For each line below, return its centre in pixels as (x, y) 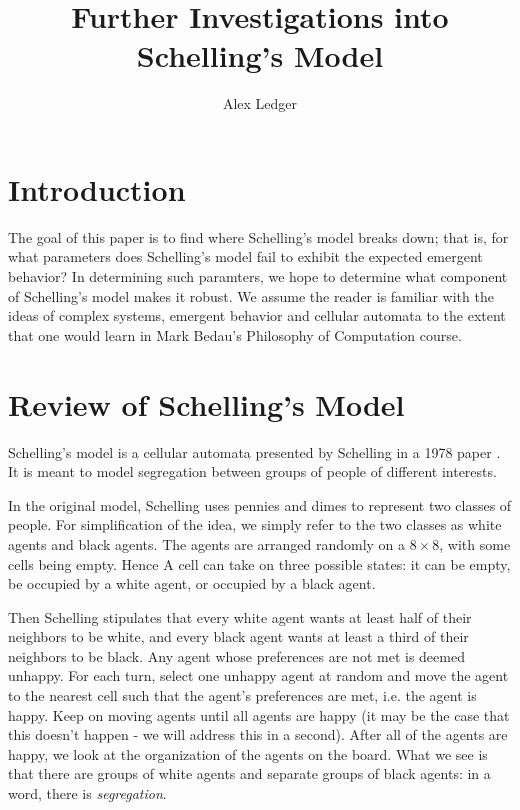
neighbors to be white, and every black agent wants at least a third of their (238, 636)
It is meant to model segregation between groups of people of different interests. (252, 471)
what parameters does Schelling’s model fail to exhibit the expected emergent (245, 256)
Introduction (97, 188)
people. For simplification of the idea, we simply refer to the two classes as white (255, 524)
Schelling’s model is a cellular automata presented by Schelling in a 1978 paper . (254, 451)
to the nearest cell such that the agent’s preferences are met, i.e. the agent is (242, 695)
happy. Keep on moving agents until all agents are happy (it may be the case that (259, 714)
